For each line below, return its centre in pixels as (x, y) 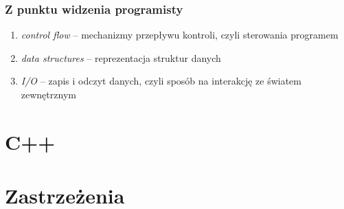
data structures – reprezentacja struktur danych (121, 57)
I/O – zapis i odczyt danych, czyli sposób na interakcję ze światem (161, 81)
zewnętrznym (48, 94)
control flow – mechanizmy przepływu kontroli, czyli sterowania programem (180, 35)
